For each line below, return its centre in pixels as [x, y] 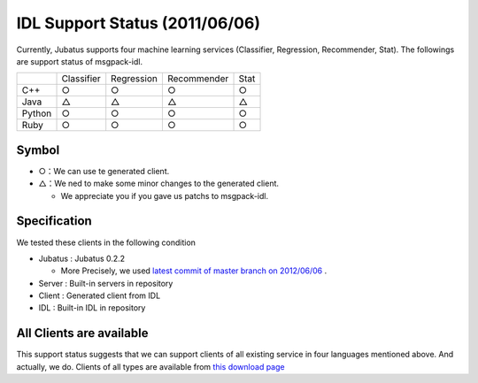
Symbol [38, 150]
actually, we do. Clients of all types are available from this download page [150, 366]
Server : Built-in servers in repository [106, 283]
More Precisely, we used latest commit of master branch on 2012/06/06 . [194, 271]
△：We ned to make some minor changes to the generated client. [158, 184]
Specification [54, 221]
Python [37, 113]
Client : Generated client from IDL [100, 295]
